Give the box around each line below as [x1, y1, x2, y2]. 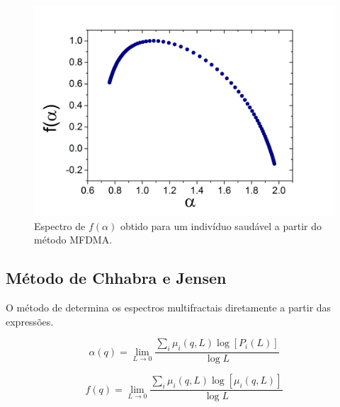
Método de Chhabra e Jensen [6, 267, 227, 289]
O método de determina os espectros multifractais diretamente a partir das [6, 300, 331, 315]
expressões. [6, 314, 54, 328]
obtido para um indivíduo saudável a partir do [120, 218, 322, 233]
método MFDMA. [34, 232, 113, 247]
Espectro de [34, 218, 86, 233]
